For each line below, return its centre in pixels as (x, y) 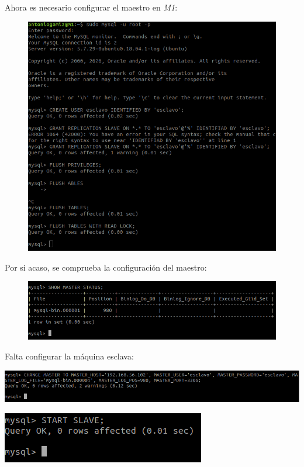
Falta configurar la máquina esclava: (69, 356)
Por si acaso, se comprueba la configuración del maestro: (106, 267)
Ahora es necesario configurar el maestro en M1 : (91, 7)
